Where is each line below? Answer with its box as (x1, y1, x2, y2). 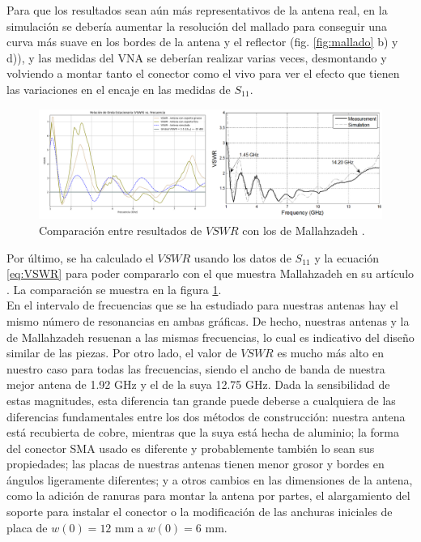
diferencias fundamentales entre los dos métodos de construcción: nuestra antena (6, 408, 406, 425)
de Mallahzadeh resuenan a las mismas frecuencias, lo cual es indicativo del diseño (6, 328, 415, 345)
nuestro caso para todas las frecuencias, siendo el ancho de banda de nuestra (6, 360, 385, 377)
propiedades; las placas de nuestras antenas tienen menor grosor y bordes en (6, 455, 385, 472)
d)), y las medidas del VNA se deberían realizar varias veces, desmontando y (6, 49, 387, 66)
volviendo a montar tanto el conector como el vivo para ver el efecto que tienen (6, 65, 400, 82)
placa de (6, 519, 48, 536)
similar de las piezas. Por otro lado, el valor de (6, 344, 237, 361)
